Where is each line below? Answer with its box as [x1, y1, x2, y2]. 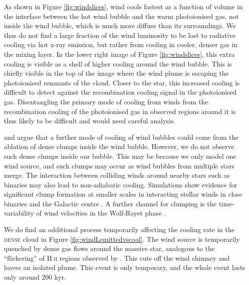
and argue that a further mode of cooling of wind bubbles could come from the [4, 132, 239, 142]
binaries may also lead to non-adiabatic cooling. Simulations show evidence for [4, 179, 237, 189]
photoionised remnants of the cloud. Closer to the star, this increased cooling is [4, 77, 240, 87]
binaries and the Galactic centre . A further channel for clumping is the [4, 198, 216, 208]
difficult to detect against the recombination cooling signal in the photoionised [4, 87, 237, 97]
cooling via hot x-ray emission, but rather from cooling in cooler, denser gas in [4, 39, 238, 50]
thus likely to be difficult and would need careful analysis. [4, 116, 176, 126]
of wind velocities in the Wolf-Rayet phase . [36, 208, 166, 218]
